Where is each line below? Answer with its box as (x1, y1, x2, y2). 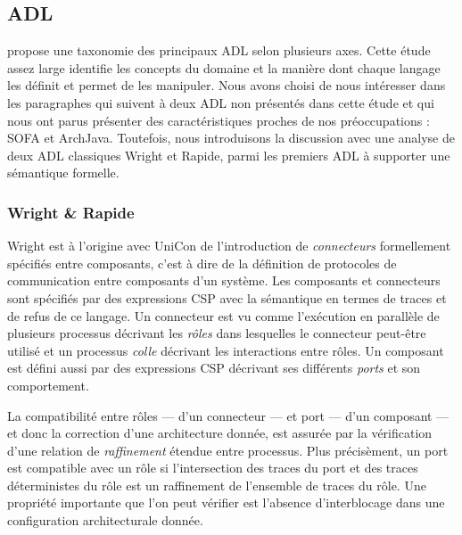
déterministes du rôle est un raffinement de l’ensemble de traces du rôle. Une (7, 475, 426, 494)
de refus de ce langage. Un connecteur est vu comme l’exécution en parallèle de (7, 306, 440, 325)
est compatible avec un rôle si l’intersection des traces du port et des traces (7, 458, 418, 477)
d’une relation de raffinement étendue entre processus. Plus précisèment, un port (7, 440, 449, 459)
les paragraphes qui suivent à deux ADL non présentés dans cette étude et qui (7, 93, 434, 111)
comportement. (7, 375, 89, 394)
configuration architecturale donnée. (7, 511, 203, 530)
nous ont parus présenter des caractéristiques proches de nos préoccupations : (7, 111, 430, 129)
